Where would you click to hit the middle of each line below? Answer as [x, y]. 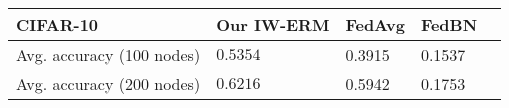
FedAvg [375, 24]
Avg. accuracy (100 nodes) [108, 54]
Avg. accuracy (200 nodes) [108, 83]
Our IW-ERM [273, 24]
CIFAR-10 [57, 24]
